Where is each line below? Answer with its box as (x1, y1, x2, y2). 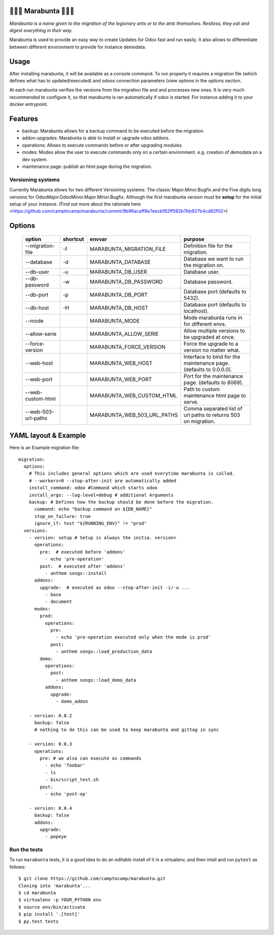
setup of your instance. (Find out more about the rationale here (9, 201, 141, 207)
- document (45, 599, 72, 605)
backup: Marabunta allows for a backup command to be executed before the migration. (22, 128, 205, 134)
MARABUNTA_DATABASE (89, 258, 151, 266)
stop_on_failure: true (34, 513, 91, 519)
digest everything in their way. (9, 27, 73, 33)
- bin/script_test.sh (45, 777, 99, 783)
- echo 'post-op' (45, 791, 88, 797)
